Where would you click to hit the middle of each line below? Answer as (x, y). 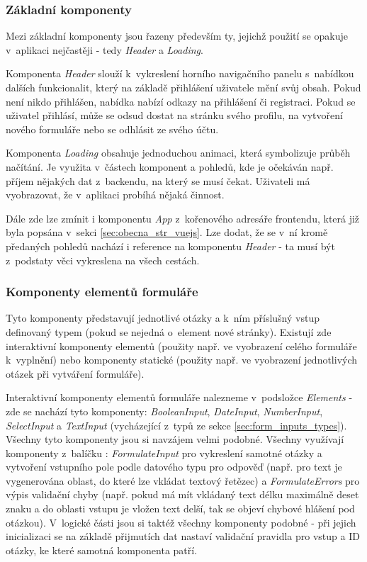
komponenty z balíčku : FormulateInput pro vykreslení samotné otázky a (164, 453)
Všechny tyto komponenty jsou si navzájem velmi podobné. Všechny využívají (175, 439)
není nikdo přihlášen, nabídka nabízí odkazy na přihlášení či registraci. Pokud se (181, 101)
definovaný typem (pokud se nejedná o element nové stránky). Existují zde (169, 331)
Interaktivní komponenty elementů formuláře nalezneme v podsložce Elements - (179, 397)
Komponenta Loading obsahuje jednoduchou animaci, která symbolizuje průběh (178, 153)
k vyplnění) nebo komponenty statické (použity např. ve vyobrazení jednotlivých (182, 360)
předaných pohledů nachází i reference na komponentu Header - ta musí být (170, 246)
